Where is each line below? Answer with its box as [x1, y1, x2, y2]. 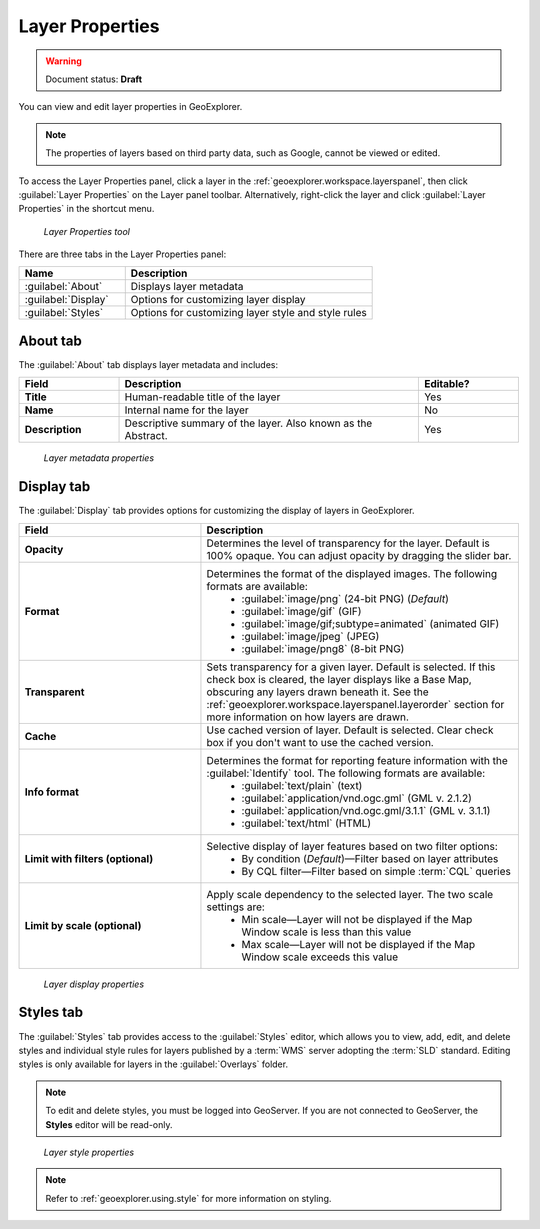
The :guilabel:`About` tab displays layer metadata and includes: [18, 358, 279, 370]
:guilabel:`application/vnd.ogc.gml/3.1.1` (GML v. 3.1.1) [241, 803, 491, 817]
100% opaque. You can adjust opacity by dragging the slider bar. [206, 548, 512, 562]
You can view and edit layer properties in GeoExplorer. [18, 101, 243, 113]
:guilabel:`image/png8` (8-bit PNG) [241, 641, 405, 655]
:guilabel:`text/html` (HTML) [241, 816, 372, 830]
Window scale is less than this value [241, 925, 412, 939]
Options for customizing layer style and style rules [130, 306, 367, 320]
